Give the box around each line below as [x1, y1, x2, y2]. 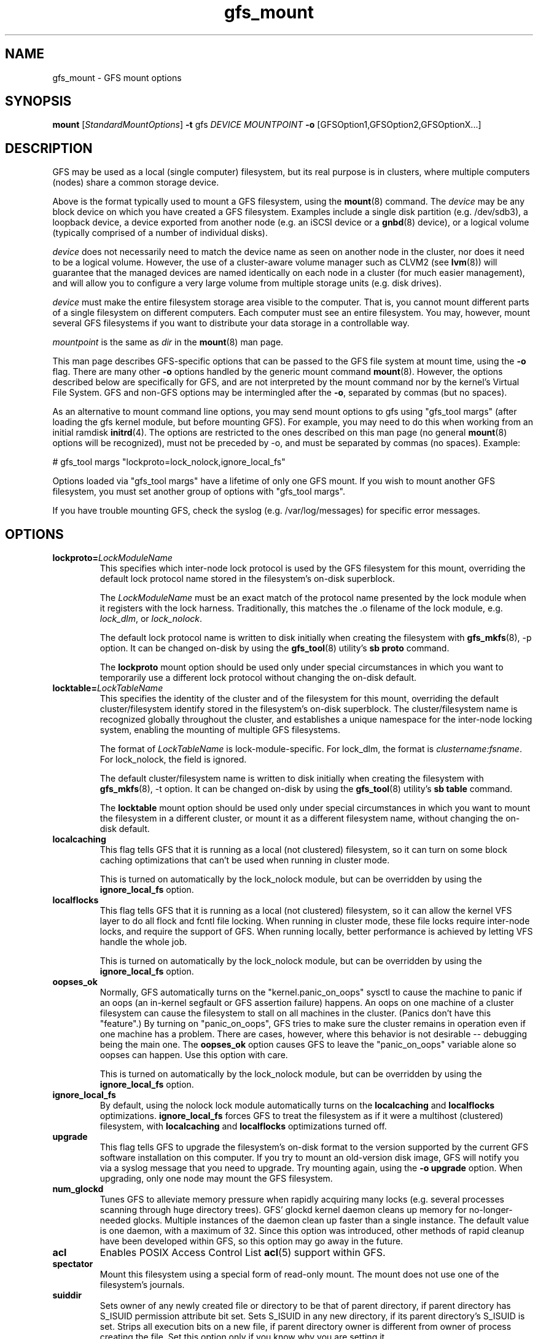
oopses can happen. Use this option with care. [99, 1050, 288, 1061]
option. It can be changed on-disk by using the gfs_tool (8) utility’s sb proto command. [99, 643, 450, 654]
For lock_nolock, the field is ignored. [99, 754, 247, 765]
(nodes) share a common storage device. [52, 177, 219, 188]
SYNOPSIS [5, 93, 72, 109]
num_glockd [52, 1184, 104, 1195]
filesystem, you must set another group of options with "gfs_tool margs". [52, 486, 346, 497]
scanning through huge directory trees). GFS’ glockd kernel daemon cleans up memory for [99, 1204, 467, 1215]
